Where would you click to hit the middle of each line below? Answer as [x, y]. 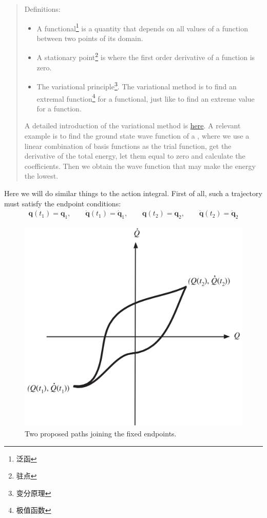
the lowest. [41, 176]
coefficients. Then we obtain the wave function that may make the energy [140, 166]
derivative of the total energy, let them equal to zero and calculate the [135, 156]
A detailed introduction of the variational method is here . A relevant [132, 126]
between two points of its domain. [90, 38]
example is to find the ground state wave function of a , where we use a [137, 135]
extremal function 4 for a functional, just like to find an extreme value [146, 98]
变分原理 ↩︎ [34, 493]
